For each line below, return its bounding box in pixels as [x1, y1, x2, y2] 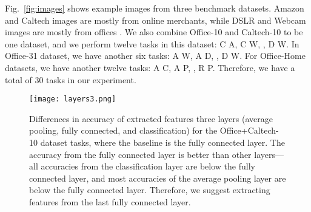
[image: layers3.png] [29, 95, 116, 104]
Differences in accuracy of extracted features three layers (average [29, 112, 273, 125]
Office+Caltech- [219, 124, 279, 137]
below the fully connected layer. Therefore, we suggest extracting [29, 183, 270, 196]
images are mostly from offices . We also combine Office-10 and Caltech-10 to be [5, 26, 303, 38]
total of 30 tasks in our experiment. [5, 73, 136, 86]
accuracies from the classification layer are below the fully [41, 160, 255, 173]
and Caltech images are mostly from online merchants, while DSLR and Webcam [5, 13, 306, 26]
